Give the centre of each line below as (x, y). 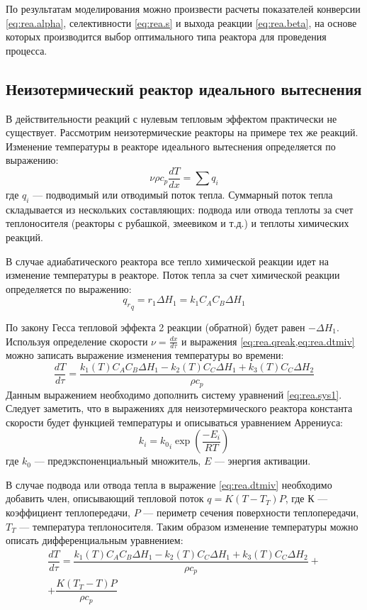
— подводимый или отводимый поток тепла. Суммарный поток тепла (183, 195)
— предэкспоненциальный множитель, (118, 461)
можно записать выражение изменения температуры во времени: (145, 355)
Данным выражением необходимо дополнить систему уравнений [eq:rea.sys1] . (174, 394)
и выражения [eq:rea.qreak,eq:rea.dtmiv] (268, 341)
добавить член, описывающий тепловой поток (105, 498)
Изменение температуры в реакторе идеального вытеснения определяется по (171, 146)
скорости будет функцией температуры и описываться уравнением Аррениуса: (174, 422)
